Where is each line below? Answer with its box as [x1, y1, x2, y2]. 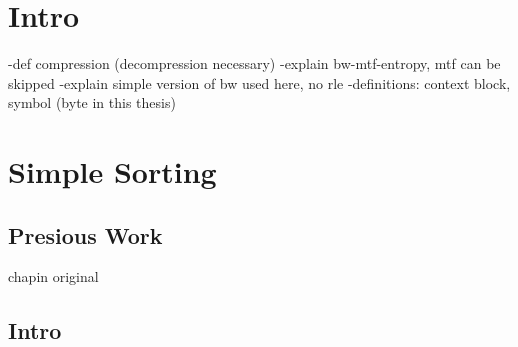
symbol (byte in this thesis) [8, 92, 176, 113]
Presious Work [8, 219, 163, 250]
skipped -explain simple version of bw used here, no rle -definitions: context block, [8, 72, 511, 93]
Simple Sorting [8, 151, 217, 192]
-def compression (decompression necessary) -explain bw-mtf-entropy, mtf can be [8, 53, 501, 74]
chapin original [8, 266, 99, 287]
